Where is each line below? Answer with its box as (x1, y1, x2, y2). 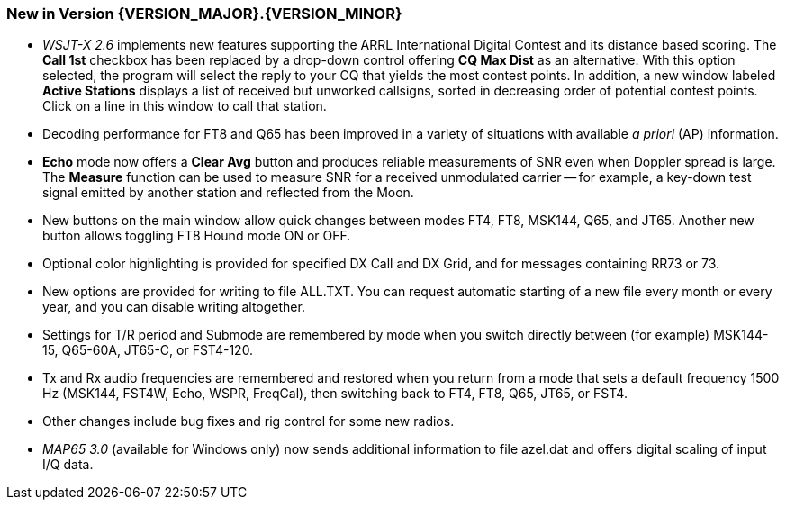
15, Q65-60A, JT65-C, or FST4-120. (42, 342, 254, 358)
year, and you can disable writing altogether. (42, 299, 305, 315)
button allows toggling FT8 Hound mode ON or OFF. (42, 228, 351, 244)
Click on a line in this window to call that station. (42, 98, 327, 114)
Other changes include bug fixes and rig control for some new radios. (42, 413, 455, 430)
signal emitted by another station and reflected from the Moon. (42, 185, 414, 201)
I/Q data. (42, 457, 94, 473)
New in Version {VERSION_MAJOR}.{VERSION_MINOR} (6, 5, 402, 23)
